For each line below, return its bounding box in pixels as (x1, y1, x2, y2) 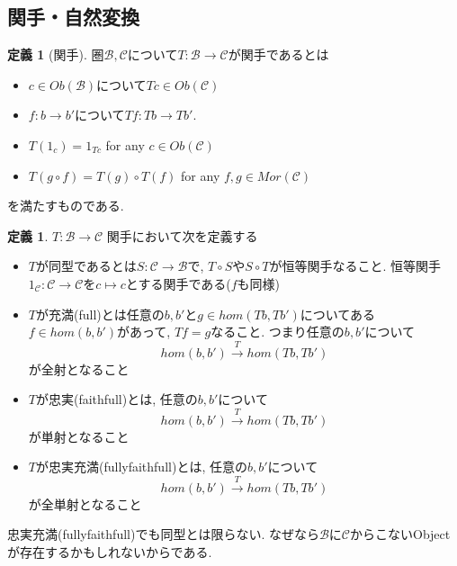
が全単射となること (28, 494, 142, 513)
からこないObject (350, 525, 451, 544)
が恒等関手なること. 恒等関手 (269, 256, 442, 275)
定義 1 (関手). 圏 (7, 45, 104, 64)
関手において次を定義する (106, 226, 258, 245)
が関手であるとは (228, 45, 329, 64)
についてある (300, 304, 375, 323)
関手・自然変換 (7, 3, 139, 31)
